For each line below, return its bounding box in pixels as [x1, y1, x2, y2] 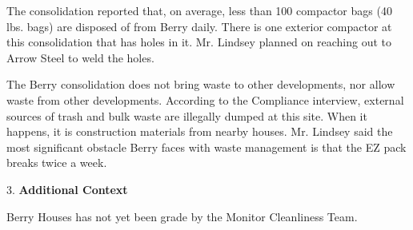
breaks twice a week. [6, 154, 107, 171]
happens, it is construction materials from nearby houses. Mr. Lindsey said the [6, 123, 393, 140]
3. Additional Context [6, 180, 128, 197]
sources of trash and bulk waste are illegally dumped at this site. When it [6, 107, 367, 124]
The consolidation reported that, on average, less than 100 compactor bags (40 [6, 2, 392, 18]
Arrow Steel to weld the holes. [6, 49, 154, 65]
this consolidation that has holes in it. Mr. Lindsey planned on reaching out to [6, 34, 391, 50]
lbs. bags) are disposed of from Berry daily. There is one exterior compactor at [6, 18, 392, 34]
